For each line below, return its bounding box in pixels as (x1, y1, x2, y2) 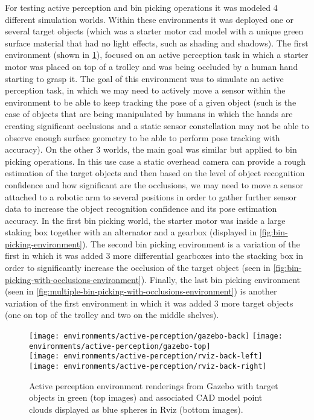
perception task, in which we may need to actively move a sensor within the (5, 84, 286, 97)
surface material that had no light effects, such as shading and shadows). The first (5, 36, 309, 49)
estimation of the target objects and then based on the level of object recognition (5, 167, 305, 179)
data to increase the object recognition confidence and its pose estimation (5, 202, 277, 215)
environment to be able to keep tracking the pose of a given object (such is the (5, 95, 296, 108)
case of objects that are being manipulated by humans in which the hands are (5, 107, 293, 120)
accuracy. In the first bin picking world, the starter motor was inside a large (5, 214, 286, 226)
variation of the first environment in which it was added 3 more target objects (5, 296, 293, 309)
